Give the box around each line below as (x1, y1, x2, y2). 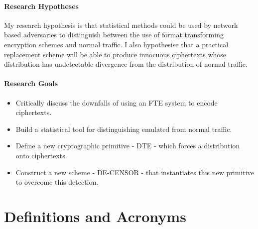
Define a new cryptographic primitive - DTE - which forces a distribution (15, 140, 240, 151)
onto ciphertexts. (15, 150, 67, 160)
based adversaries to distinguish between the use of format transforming (4, 29, 224, 40)
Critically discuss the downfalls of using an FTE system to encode (15, 97, 218, 108)
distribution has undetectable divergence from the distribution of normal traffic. (4, 59, 248, 69)
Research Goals (4, 78, 58, 89)
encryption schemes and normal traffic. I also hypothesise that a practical (4, 39, 229, 49)
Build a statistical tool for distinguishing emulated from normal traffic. (15, 123, 232, 134)
